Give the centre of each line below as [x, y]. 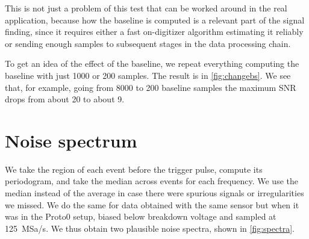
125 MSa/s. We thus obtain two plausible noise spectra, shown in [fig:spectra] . [150, 228]
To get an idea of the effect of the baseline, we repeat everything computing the [152, 64]
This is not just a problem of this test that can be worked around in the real [146, 8]
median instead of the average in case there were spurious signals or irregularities [154, 193]
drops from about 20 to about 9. [65, 99]
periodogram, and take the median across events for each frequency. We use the [151, 181]
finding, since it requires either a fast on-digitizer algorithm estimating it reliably [154, 32]
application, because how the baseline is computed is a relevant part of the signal [155, 20]
